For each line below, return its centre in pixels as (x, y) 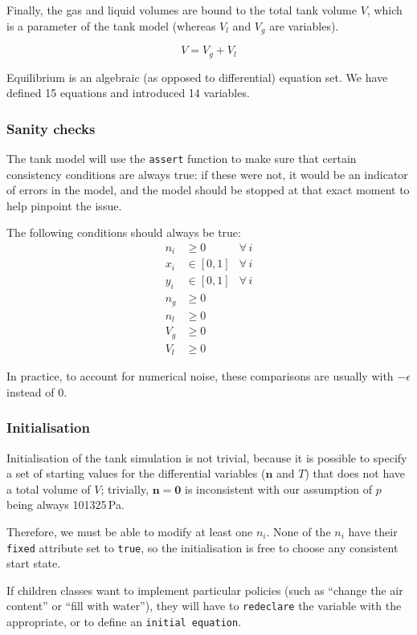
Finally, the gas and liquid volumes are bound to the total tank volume (182, 10)
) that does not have (355, 473)
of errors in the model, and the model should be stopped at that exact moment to (208, 190)
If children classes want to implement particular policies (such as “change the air (205, 590)
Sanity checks (51, 128)
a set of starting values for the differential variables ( (136, 473)
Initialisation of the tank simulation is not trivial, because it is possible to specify (207, 457)
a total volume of (49, 488)
